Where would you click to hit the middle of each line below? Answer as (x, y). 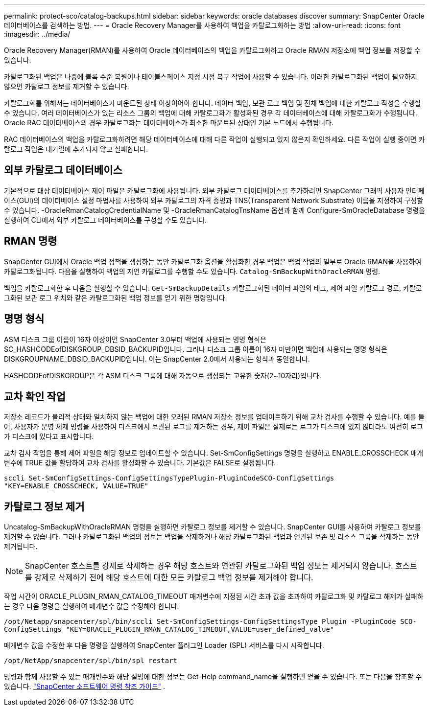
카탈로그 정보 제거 (44, 506)
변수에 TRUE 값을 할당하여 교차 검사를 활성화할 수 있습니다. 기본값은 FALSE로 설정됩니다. (140, 463)
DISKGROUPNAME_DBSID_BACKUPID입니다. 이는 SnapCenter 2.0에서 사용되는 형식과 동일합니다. (157, 359)
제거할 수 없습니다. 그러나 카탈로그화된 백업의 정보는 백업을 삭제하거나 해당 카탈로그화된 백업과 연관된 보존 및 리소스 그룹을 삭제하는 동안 (212, 537)
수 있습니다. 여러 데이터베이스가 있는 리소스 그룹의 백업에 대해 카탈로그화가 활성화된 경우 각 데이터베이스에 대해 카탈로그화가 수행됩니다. (211, 113)
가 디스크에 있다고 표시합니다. (49, 436)
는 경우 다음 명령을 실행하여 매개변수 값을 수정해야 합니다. (92, 606)
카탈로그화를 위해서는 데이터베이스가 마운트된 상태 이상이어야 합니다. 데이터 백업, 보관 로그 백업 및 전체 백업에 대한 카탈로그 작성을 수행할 (213, 103)
